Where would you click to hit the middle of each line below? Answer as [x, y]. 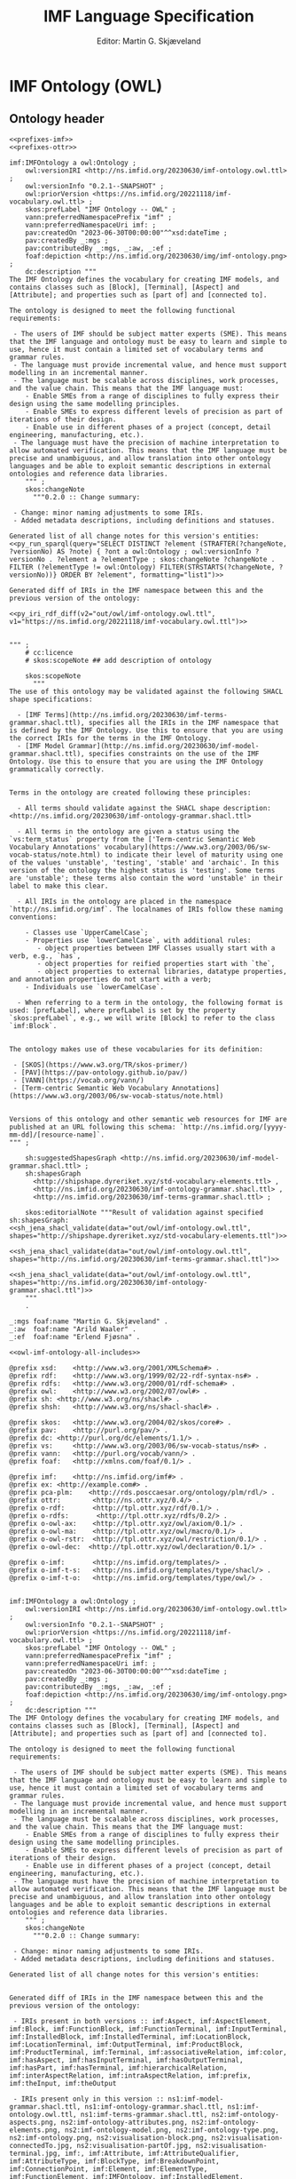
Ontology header [57, 119]
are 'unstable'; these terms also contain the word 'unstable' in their [146, 878]
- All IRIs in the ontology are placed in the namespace [125, 901]
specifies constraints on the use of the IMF [174, 754]
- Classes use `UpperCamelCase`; [87, 932]
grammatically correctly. [57, 769]
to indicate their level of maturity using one [194, 855]
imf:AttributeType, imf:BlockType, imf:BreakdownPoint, [114, 2161]
